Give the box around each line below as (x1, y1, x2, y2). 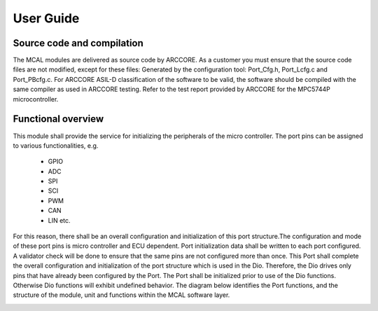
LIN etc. (48, 216, 71, 224)
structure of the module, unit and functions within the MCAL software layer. (13, 291, 230, 299)
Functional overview (13, 113, 104, 125)
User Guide (13, 11, 80, 26)
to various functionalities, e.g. (13, 141, 99, 150)
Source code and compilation (13, 37, 143, 49)
